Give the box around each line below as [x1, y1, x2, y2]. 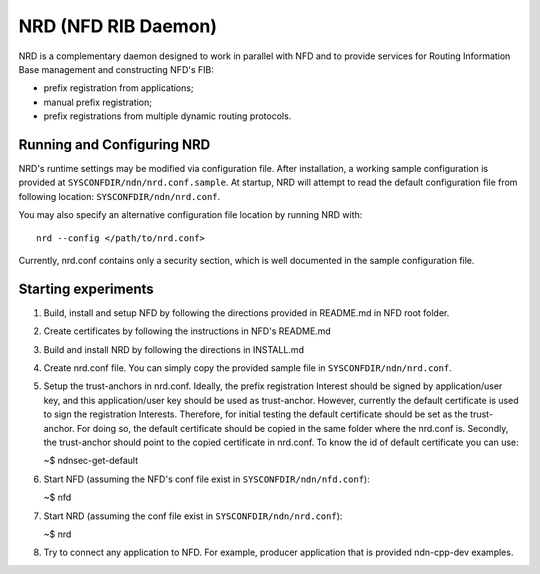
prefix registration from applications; [43, 82, 194, 94]
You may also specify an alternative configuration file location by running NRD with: [18, 209, 363, 221]
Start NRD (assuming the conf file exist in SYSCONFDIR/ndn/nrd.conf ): [43, 510, 343, 522]
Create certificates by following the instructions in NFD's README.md [43, 325, 332, 337]
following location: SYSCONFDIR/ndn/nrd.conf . [18, 190, 221, 202]
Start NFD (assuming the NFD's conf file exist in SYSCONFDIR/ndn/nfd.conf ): [43, 473, 370, 485]
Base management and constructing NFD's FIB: [18, 63, 214, 75]
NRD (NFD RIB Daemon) [18, 15, 218, 37]
